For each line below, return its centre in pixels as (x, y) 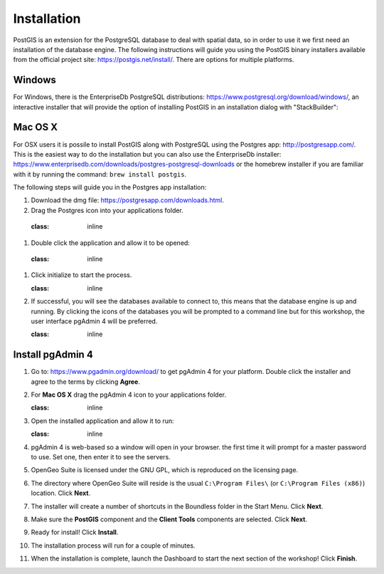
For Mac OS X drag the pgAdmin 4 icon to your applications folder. (129, 395)
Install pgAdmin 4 (53, 355)
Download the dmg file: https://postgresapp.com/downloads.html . (127, 200)
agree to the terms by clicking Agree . (85, 382)
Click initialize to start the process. (81, 275)
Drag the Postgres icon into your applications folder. (107, 210)
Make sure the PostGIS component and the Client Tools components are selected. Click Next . (169, 519)
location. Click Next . (61, 493)
